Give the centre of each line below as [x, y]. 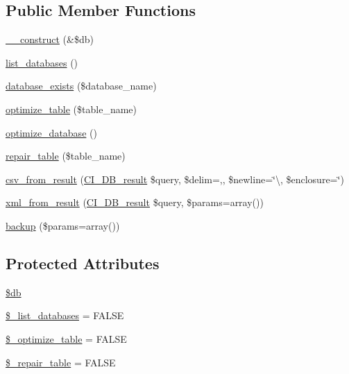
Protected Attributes [83, 263]
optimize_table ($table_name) [71, 109]
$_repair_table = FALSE [61, 362]
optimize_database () [51, 132]
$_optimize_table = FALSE [66, 338]
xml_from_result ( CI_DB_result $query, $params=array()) [135, 202]
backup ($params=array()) [63, 225]
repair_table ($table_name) [66, 156]
